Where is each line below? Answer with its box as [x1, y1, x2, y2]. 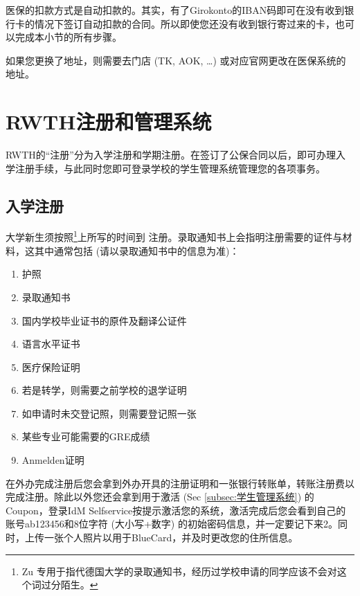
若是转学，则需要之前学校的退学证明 [21, 383, 187, 397]
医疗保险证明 [21, 359, 80, 374]
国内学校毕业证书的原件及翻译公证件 [21, 313, 187, 327]
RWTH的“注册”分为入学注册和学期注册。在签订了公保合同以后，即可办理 [6, 147, 336, 162]
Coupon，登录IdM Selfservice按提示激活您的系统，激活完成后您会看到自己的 [6, 503, 346, 517]
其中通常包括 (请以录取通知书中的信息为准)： [34, 243, 240, 258]
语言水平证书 [21, 336, 80, 351]
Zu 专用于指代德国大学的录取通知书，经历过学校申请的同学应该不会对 [21, 563, 337, 578]
